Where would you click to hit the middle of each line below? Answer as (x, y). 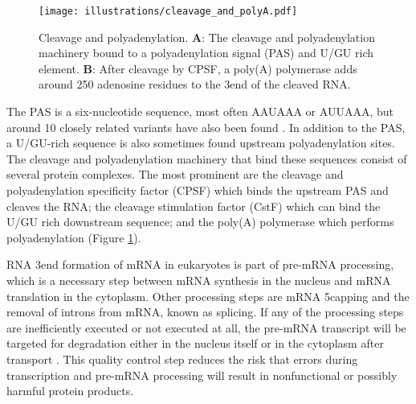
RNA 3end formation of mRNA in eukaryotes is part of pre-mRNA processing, (200, 264)
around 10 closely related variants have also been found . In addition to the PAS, (206, 127)
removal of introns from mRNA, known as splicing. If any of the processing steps (205, 312)
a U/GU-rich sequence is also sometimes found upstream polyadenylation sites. (201, 143)
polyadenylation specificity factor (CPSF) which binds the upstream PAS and (198, 190)
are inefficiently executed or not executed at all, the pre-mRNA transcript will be (206, 327)
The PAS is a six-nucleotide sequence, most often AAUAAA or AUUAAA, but (200, 111)
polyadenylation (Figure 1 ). (74, 237)
